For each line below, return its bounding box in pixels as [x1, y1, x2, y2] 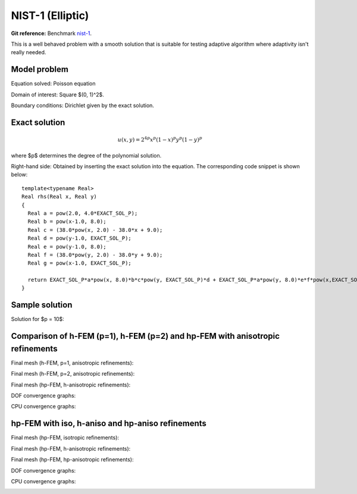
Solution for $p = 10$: [11, 316, 65, 323]
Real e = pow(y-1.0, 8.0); [27, 243, 107, 250]
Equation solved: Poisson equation [11, 80, 96, 87]
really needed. [11, 49, 46, 56]
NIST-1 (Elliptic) [11, 9, 89, 22]
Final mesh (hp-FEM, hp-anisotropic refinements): [11, 456, 134, 463]
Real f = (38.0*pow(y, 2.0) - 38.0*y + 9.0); [27, 251, 163, 258]
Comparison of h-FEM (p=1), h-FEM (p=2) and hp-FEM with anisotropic [11, 331, 280, 341]
